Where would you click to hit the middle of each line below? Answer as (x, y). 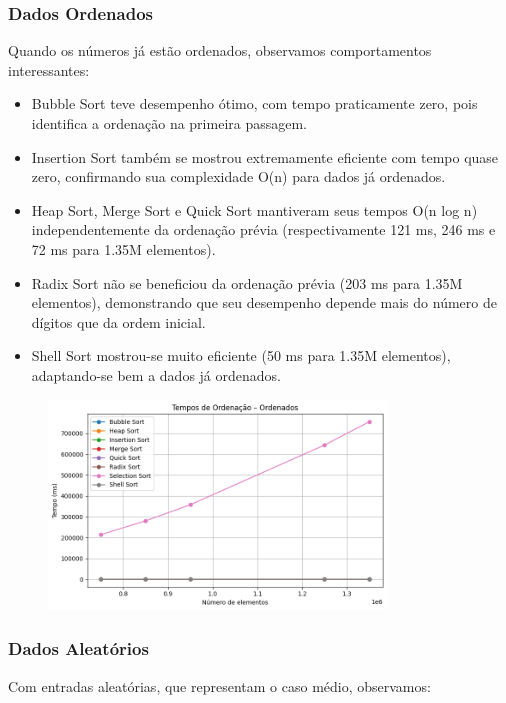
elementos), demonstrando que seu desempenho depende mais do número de (264, 302)
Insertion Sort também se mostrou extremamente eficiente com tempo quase (265, 156)
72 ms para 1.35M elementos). (123, 248)
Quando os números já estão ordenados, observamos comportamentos (220, 50)
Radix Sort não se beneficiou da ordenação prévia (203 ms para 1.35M (247, 282)
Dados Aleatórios (78, 648)
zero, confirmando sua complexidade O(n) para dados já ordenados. (238, 176)
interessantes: (49, 69)
